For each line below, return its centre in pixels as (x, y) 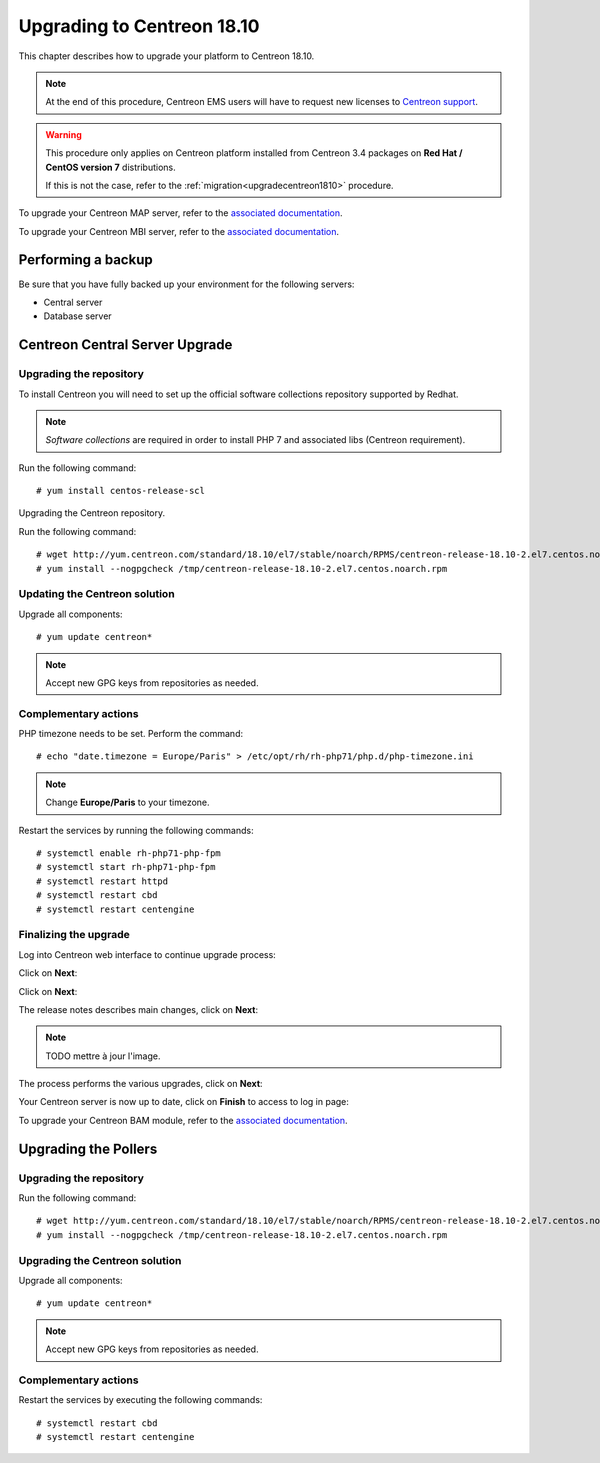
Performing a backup (86, 260)
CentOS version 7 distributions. (110, 167)
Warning (63, 134)
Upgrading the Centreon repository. (92, 513)
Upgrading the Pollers (88, 1148)
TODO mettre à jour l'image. (103, 1056)
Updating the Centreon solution (96, 594)
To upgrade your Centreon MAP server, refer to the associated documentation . (181, 213)
